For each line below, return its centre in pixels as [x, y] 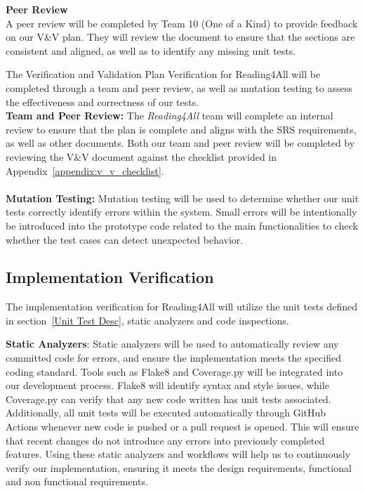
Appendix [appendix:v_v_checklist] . [85, 170]
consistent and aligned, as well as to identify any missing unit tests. [151, 50]
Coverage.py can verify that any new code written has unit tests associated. [168, 399]
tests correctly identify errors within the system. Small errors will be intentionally [181, 212]
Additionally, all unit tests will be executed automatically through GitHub [166, 413]
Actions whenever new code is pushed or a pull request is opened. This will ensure [182, 427]
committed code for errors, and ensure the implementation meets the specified [174, 358]
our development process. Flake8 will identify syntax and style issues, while [167, 385]
